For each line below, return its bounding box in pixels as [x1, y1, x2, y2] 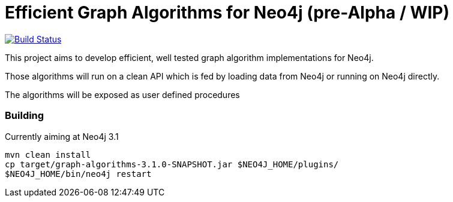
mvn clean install [5, 149, 91, 160]
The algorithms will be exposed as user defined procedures [5, 89, 240, 100]
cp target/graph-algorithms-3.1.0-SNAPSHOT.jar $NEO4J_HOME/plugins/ [5, 159, 339, 169]
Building [5, 109, 44, 122]
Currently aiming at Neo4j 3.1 [5, 131, 119, 142]
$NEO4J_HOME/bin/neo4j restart [5, 169, 152, 179]
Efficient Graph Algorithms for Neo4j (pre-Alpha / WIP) [5, 2, 450, 23]
